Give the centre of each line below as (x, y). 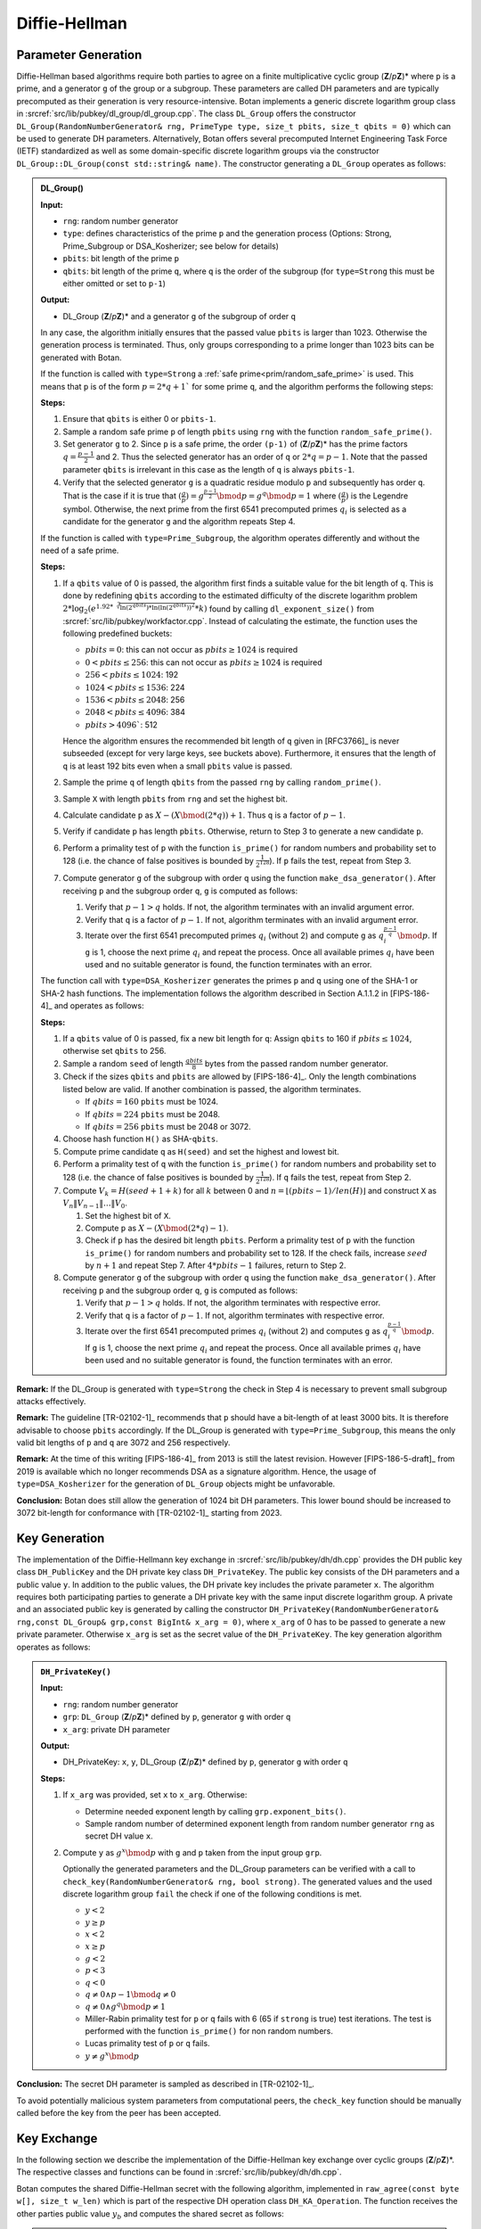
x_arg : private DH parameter (117, 1729)
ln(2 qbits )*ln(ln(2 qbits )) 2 (157, 607)
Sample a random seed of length (123, 1063)
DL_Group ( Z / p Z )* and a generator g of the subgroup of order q (179, 316)
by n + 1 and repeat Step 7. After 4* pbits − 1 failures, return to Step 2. (216, 1265)
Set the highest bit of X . (128, 1215)
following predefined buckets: (118, 633)
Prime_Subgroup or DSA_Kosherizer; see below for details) (171, 246)
